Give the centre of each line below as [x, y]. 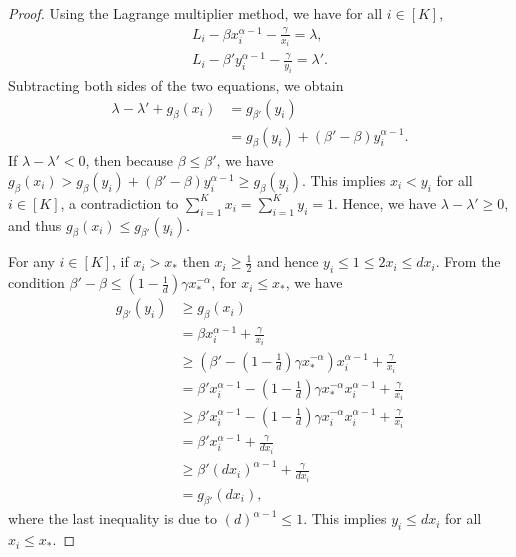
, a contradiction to [119, 202]
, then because [129, 160]
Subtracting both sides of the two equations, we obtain [176, 85]
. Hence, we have [385, 202]
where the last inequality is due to [113, 518]
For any [31, 261]
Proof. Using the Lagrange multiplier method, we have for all [195, 13]
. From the [468, 261]
